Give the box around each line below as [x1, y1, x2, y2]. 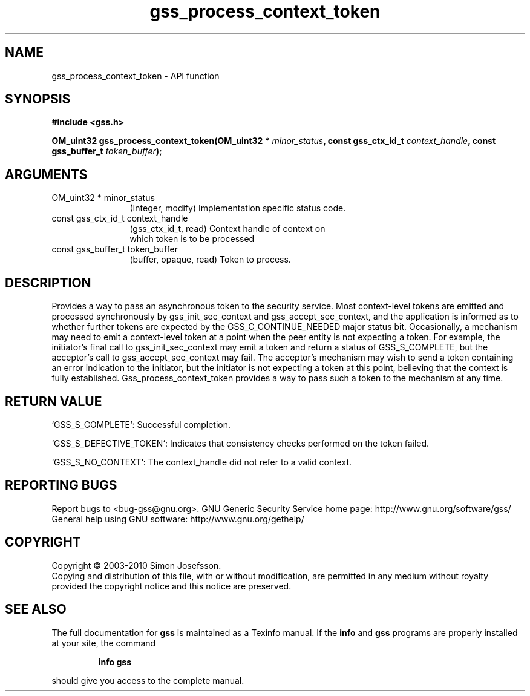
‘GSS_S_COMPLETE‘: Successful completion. [51, 419, 231, 430]
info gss [98, 656, 132, 667]
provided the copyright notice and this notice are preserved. [51, 580, 292, 591]
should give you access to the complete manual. [51, 675, 244, 686]
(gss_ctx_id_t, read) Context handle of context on [129, 223, 326, 234]
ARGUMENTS [5, 166, 88, 182]
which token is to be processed [129, 234, 255, 245]
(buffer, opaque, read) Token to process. [129, 254, 291, 265]
